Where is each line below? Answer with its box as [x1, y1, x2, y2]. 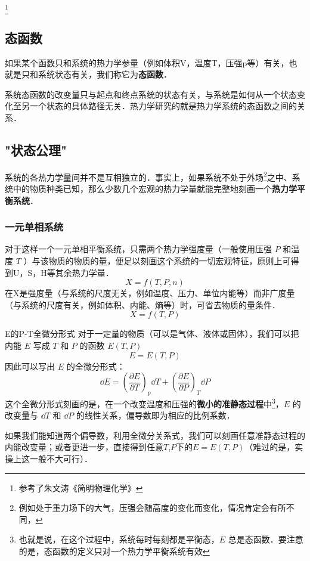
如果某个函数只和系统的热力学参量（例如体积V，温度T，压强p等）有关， [5, 56, 289, 69]
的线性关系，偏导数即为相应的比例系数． [76, 409, 235, 421]
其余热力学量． [55, 266, 114, 278]
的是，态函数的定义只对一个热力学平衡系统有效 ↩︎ [18, 544, 210, 557]
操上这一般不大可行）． [5, 452, 92, 464]
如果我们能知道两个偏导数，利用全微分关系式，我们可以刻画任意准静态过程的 [5, 429, 305, 441]
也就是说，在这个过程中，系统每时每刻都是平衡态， [18, 533, 219, 545]
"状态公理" [5, 140, 67, 159]
